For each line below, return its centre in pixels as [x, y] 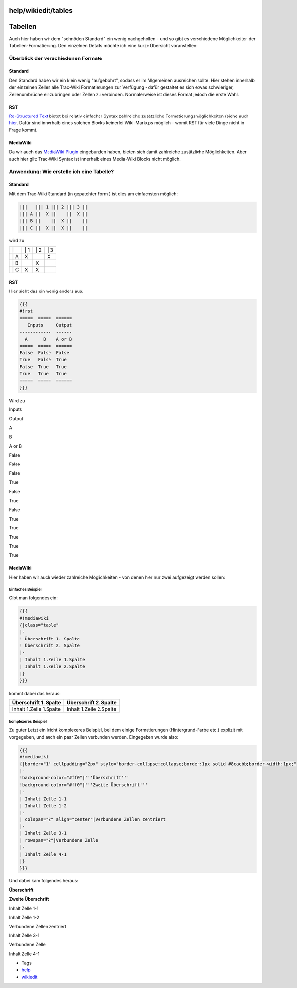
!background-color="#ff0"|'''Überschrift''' [74, 778]
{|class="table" [39, 625]
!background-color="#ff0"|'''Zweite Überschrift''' [84, 785]
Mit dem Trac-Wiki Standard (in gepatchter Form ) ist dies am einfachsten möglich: [94, 194]
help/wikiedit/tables [41, 11]
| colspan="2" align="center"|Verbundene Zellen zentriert [93, 819]
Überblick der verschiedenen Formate [56, 58]
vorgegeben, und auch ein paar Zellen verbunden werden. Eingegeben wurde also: [94, 737]
